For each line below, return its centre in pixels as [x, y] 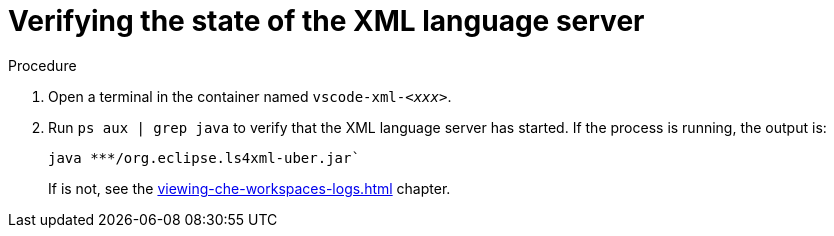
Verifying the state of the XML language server [326, 21]
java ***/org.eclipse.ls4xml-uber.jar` [204, 157]
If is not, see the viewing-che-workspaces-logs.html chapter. [249, 188]
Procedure [42, 65]
